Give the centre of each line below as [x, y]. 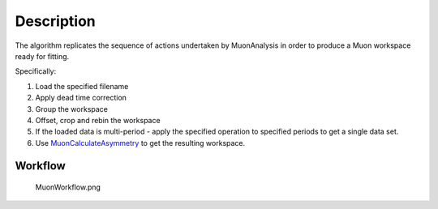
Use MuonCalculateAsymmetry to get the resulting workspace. [140, 143]
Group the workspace [72, 109]
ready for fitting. [42, 56]
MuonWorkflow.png [68, 187]
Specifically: [36, 71]
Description [56, 21]
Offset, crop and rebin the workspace [98, 120]
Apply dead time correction [81, 98]
